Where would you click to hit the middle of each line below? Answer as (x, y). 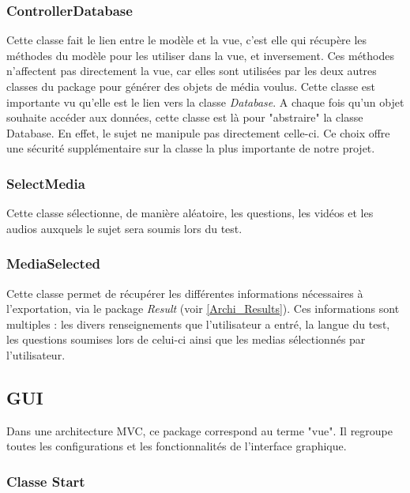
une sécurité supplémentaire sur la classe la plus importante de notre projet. (191, 148)
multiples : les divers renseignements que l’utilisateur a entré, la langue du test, (198, 324)
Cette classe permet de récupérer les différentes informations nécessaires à (185, 293)
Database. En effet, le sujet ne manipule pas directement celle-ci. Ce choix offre (198, 132)
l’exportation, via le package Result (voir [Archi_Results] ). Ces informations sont (203, 309)
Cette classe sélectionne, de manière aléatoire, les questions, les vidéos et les (190, 213)
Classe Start (46, 481)
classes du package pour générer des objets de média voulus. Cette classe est (191, 86)
